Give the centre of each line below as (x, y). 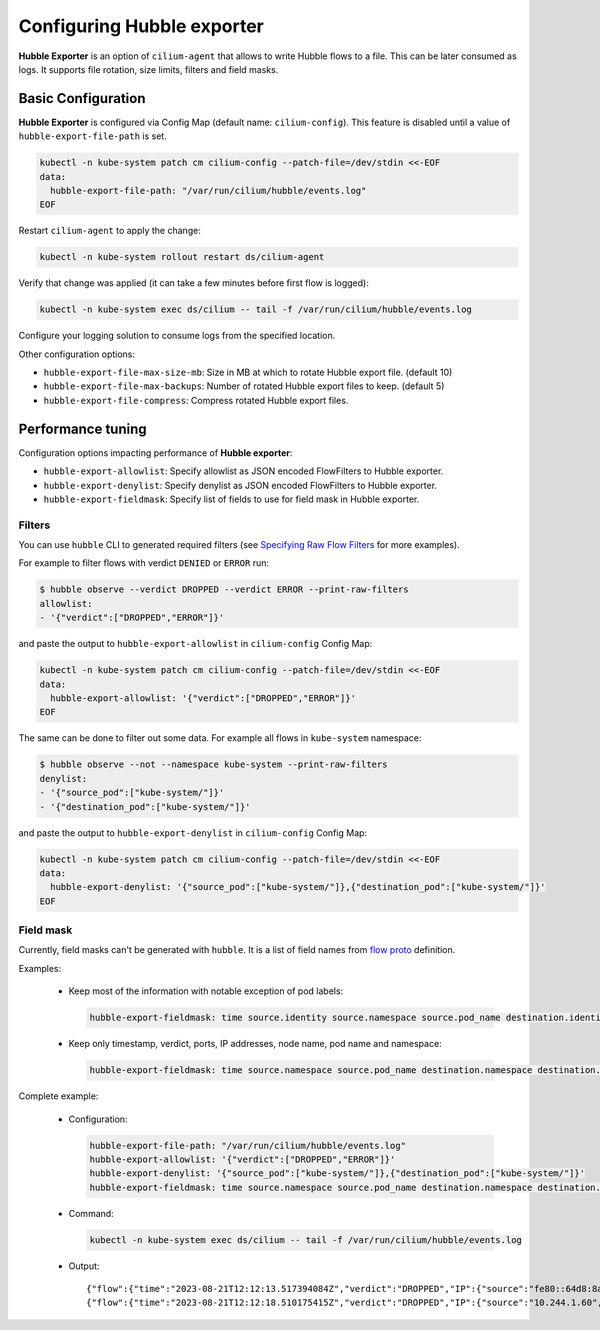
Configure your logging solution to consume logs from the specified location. (177, 336)
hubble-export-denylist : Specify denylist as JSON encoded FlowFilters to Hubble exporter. (240, 485)
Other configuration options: (76, 354)
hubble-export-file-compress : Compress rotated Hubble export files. (196, 400)
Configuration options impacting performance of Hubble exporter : (155, 452)
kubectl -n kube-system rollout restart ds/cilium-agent (182, 257)
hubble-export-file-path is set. (92, 136)
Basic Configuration (82, 98)
